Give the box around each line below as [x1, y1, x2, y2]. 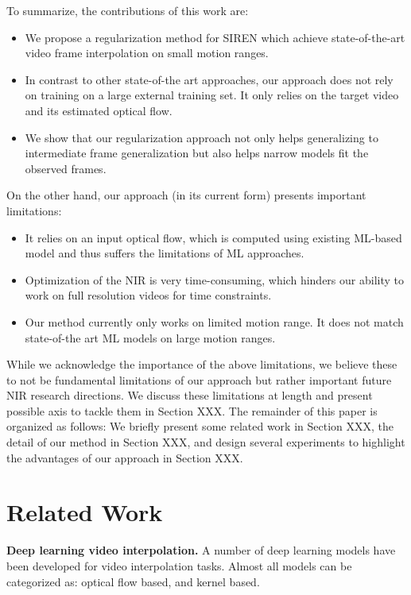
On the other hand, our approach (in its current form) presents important [6, 187, 366, 203]
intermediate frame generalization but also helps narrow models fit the [25, 145, 369, 161]
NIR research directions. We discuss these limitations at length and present [6, 387, 373, 404]
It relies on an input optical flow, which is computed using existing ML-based [25, 229, 402, 245]
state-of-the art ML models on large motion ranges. [25, 329, 276, 346]
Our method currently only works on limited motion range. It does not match [25, 313, 404, 330]
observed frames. [25, 160, 107, 176]
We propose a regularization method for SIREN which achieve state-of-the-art [25, 29, 405, 45]
